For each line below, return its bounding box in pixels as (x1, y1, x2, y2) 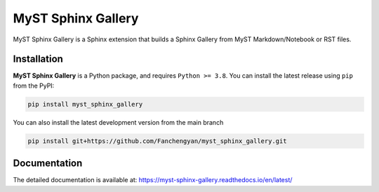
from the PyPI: (13, 81, 55, 90)
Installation (13, 53, 63, 65)
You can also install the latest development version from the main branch (13, 118, 224, 126)
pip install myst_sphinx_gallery (27, 100, 143, 108)
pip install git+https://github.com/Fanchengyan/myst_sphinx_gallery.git (27, 137, 287, 145)
